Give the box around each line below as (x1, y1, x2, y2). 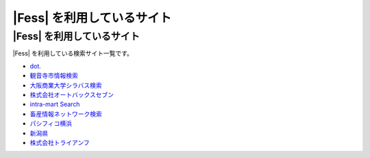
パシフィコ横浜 (29, 120, 72, 128)
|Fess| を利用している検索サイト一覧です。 (12, 49, 134, 57)
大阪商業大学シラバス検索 (29, 81, 102, 89)
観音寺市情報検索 (29, 72, 78, 80)
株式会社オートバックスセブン (29, 90, 114, 98)
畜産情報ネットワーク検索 (29, 109, 102, 118)
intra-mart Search (29, 100, 80, 109)
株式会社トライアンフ (29, 138, 90, 146)
